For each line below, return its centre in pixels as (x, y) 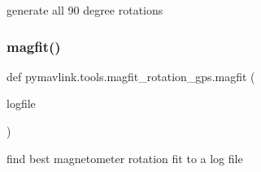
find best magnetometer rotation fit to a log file (125, 158)
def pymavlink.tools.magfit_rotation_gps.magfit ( (131, 76)
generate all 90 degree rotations (85, 10)
